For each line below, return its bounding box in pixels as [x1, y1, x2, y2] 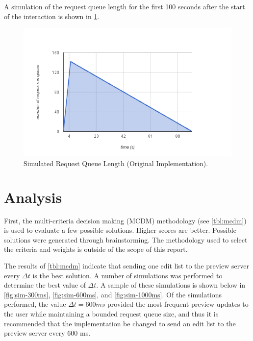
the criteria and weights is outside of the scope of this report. [4, 244, 188, 254]
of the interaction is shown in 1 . [4, 11, 100, 21]
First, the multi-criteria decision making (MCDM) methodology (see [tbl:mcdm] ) [4, 215, 247, 225]
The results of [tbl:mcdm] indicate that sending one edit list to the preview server [4, 261, 249, 271]
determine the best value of [4, 280, 86, 290]
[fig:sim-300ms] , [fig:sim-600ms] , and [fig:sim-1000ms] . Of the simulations [4, 289, 222, 299]
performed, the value [4, 299, 66, 309]
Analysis [4, 187, 62, 207]
